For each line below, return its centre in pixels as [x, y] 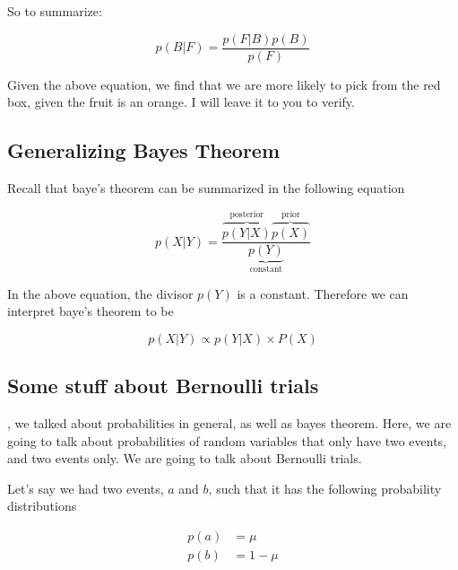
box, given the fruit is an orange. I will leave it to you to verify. [181, 102]
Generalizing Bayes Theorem [144, 150]
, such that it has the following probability [325, 488]
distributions [42, 506]
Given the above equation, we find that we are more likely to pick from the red [224, 84]
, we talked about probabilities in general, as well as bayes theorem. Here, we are [229, 422]
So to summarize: [55, 11]
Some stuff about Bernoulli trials [163, 386]
